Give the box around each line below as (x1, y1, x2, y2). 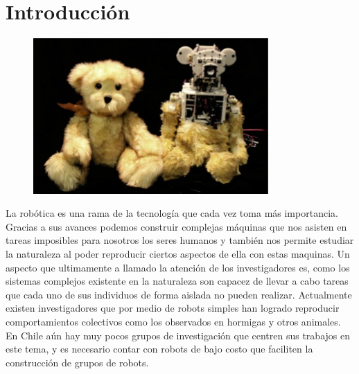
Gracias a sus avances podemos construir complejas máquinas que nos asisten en (6, 219, 347, 233)
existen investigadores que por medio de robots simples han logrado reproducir (6, 301, 340, 315)
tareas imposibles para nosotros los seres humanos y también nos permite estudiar (6, 233, 354, 247)
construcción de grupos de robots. (6, 355, 149, 369)
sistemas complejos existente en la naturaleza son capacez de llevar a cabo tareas (6, 274, 349, 288)
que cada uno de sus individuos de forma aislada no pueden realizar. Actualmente (6, 287, 352, 301)
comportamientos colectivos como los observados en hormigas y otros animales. (6, 314, 341, 328)
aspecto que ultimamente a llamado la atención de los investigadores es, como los (6, 260, 350, 274)
